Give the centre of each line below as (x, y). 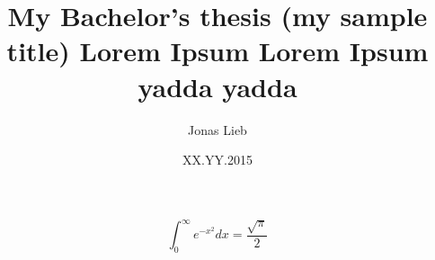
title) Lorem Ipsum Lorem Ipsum (217, 51)
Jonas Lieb (217, 129)
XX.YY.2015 (217, 160)
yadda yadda (217, 86)
